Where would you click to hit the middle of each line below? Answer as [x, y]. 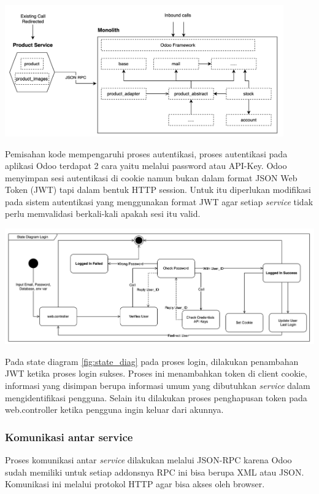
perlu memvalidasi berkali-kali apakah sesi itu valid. [103, 214]
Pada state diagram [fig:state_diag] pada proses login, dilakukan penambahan [152, 361]
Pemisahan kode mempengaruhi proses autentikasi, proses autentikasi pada [146, 153]
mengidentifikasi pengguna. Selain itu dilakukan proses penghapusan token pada [156, 397]
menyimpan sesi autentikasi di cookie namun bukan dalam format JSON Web [151, 177]
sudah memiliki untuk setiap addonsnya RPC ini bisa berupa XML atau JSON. [155, 472]
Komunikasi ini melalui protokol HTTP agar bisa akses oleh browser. [135, 484]
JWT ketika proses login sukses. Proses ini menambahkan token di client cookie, [156, 373]
